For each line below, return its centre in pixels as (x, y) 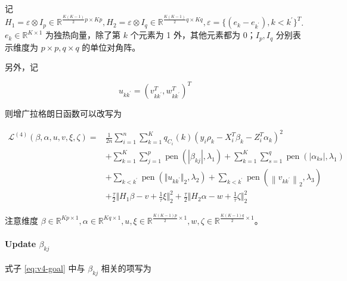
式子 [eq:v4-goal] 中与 (45, 268)
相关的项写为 (126, 268)
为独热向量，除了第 (83, 35)
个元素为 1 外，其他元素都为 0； (193, 35)
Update (21, 243)
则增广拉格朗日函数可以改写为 (63, 113)
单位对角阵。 (115, 47)
